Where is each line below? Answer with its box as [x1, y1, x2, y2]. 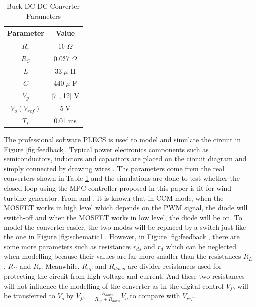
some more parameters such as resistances [4, 241, 131, 251]
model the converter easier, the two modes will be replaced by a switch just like [4, 222, 246, 232]
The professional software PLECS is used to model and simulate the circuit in [4, 134, 241, 145]
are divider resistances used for [128, 260, 222, 271]
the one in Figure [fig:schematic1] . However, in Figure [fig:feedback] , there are [4, 231, 240, 241]
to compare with [130, 290, 180, 301]
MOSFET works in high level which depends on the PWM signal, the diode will [4, 202, 248, 213]
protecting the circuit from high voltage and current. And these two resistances [4, 271, 245, 281]
